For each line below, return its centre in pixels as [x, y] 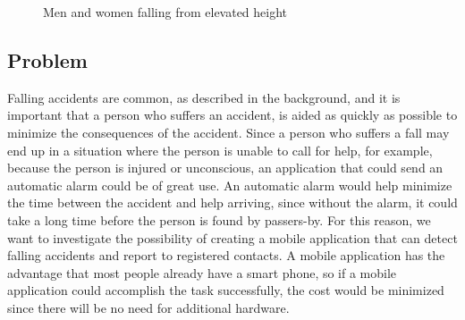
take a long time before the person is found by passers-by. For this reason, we [219, 219]
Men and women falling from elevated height [165, 12]
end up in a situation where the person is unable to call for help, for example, [220, 150]
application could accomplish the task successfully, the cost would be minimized [226, 290]
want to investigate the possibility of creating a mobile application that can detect [232, 237]
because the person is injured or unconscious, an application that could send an [225, 168]
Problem [47, 59]
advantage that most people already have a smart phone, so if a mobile [202, 272]
